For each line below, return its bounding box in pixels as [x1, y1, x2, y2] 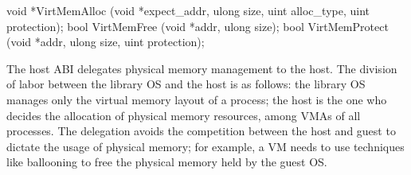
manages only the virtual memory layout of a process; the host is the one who [6, 91, 387, 107]
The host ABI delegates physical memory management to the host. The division [6, 60, 397, 76]
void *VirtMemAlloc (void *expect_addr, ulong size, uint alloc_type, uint [6, 2, 370, 18]
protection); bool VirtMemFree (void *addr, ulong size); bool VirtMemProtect [6, 17, 389, 34]
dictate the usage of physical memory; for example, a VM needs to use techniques [6, 138, 405, 154]
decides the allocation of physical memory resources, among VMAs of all [6, 107, 361, 123]
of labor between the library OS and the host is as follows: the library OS [6, 76, 366, 92]
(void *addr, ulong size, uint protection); [6, 33, 205, 50]
